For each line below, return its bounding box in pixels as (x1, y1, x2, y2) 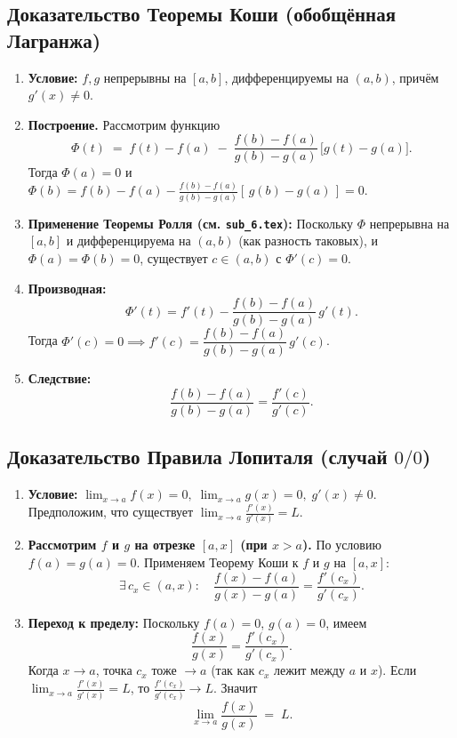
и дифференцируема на (66, 231, 191, 250)
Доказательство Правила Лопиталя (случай (7, 443, 388, 470)
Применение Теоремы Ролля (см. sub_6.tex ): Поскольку (28, 213, 354, 232)
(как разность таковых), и (238, 231, 378, 250)
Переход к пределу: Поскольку (28, 613, 200, 631)
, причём (391, 68, 439, 86)
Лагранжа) (7, 26, 101, 53)
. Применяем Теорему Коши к (136, 553, 299, 572)
